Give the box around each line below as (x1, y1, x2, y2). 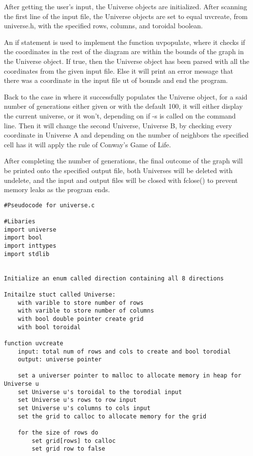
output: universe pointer (18, 356, 102, 363)
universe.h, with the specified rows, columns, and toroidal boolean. (4, 20, 203, 31)
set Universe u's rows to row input (18, 397, 137, 404)
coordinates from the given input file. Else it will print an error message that (4, 65, 234, 76)
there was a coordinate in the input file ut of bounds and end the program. (4, 75, 228, 85)
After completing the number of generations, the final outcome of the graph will (4, 156, 243, 166)
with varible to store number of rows (18, 299, 144, 306)
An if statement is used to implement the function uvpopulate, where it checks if (4, 37, 245, 47)
